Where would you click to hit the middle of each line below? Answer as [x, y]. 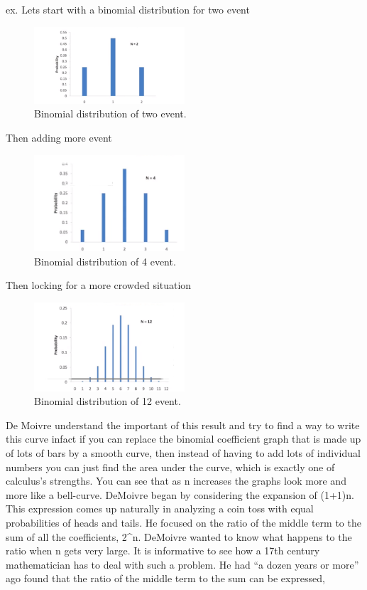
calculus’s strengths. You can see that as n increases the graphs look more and [176, 481]
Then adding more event [59, 138]
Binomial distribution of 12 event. [108, 401]
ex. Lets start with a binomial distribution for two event [128, 9]
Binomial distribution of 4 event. [105, 261]
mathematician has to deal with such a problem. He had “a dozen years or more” [182, 564]
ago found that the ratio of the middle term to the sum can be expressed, [165, 578]
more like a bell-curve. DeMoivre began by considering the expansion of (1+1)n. [180, 494]
